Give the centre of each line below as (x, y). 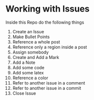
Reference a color (30, 78)
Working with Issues (48, 9)
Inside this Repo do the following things (45, 22)
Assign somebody (31, 52)
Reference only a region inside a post (50, 47)
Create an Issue (28, 31)
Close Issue (24, 93)
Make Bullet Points (31, 37)
